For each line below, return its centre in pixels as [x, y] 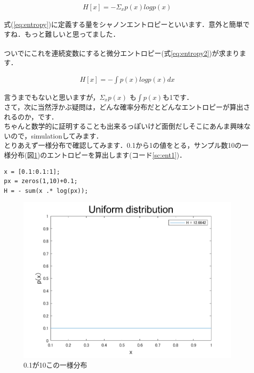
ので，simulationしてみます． [57, 135]
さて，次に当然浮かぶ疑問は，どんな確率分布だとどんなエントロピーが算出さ [127, 107]
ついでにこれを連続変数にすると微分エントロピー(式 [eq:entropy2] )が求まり [122, 53]
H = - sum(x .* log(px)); [46, 191]
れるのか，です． [31, 116]
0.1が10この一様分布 [55, 364]
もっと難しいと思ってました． [72, 34]
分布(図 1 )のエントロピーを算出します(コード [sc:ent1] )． [98, 155]
